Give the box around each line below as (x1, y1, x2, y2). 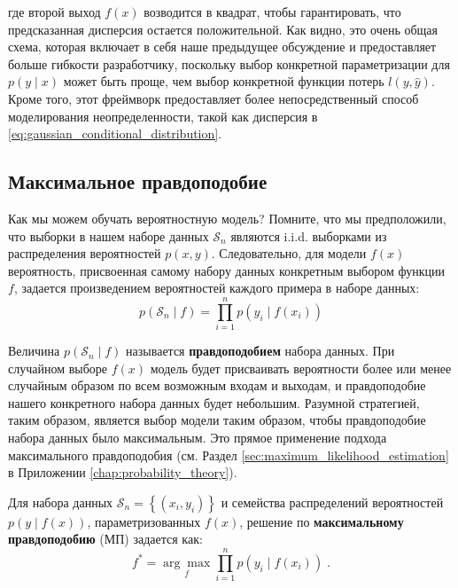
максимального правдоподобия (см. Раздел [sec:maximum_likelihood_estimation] (8, 445, 449, 464)
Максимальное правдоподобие (8, 168, 268, 195)
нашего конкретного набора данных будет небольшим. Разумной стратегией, (8, 393, 420, 412)
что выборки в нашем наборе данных (8, 226, 209, 245)
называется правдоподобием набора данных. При (126, 341, 395, 360)
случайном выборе (8, 358, 108, 377)
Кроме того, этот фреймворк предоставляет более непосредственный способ (8, 89, 419, 107)
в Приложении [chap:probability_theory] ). (8, 463, 237, 482)
